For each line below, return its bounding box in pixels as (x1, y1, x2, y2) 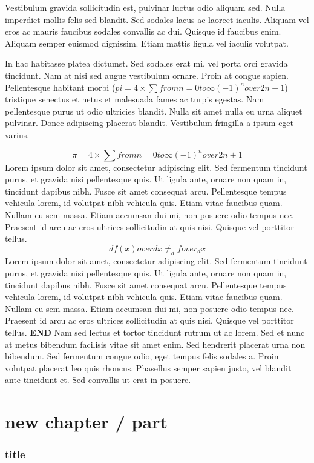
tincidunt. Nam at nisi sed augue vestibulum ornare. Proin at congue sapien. (5, 68, 289, 81)
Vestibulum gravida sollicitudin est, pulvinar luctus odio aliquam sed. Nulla (5, 1, 286, 13)
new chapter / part (5, 409, 168, 434)
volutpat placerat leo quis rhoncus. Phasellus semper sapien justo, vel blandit (5, 361, 292, 374)
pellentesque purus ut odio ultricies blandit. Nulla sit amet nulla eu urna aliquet (5, 104, 303, 117)
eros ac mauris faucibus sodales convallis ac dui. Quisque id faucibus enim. (5, 25, 281, 38)
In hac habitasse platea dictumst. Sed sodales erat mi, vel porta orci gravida (5, 57, 288, 70)
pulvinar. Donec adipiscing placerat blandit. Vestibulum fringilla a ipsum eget (5, 116, 294, 129)
